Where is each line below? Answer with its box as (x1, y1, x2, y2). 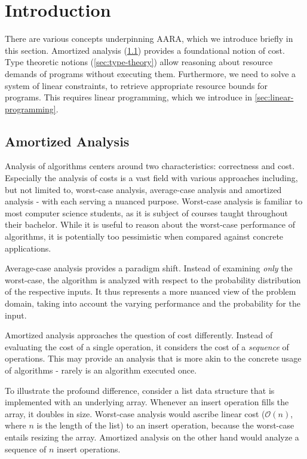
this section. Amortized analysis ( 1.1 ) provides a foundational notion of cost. (5, 44, 285, 56)
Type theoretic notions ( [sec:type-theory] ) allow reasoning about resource (5, 56, 273, 68)
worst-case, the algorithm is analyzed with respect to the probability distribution (5, 273, 301, 286)
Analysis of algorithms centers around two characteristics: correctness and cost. (5, 160, 295, 172)
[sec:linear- (254, 91, 294, 103)
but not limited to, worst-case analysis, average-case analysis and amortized (5, 183, 282, 195)
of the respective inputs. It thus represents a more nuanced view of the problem (5, 285, 296, 298)
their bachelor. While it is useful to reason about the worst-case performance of (5, 218, 295, 231)
